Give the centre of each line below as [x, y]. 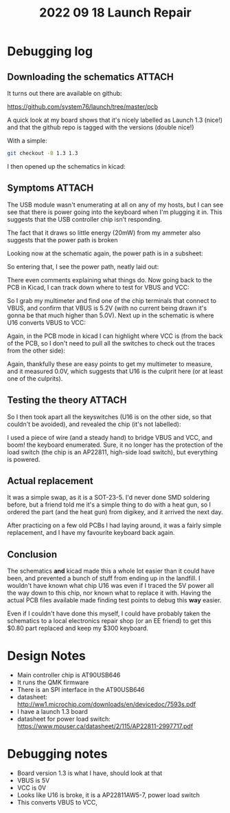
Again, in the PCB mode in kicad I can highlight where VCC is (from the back [115, 336]
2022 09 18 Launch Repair [115, 13]
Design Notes [46, 656]
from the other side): [36, 350]
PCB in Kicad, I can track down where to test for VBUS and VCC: [99, 287]
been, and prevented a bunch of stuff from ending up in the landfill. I [104, 578]
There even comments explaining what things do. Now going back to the [110, 279]
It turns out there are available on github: [65, 93]
